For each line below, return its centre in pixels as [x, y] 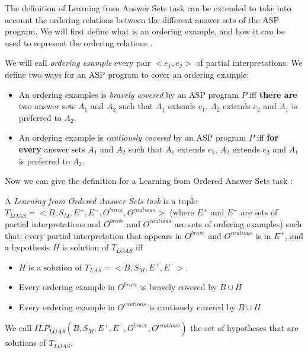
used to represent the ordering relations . [79, 42]
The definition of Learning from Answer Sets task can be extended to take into [148, 8]
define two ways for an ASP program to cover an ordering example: [127, 74]
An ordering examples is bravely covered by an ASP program [129, 94]
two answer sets [47, 106]
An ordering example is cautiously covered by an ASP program [132, 137]
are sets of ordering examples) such [238, 223]
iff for [268, 137]
